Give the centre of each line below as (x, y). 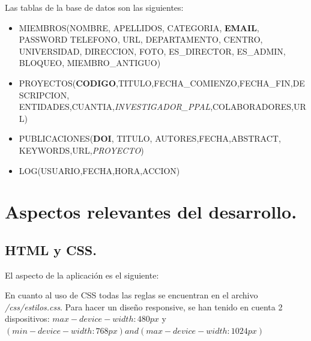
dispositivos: (27, 318)
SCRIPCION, (44, 95)
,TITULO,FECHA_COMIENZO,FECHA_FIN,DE (210, 83)
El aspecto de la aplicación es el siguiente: (82, 275)
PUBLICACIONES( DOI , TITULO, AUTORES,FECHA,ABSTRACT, (150, 138)
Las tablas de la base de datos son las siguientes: (94, 7)
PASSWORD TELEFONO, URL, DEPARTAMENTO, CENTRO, (141, 39)
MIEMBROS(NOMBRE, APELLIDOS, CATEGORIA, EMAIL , (139, 27)
